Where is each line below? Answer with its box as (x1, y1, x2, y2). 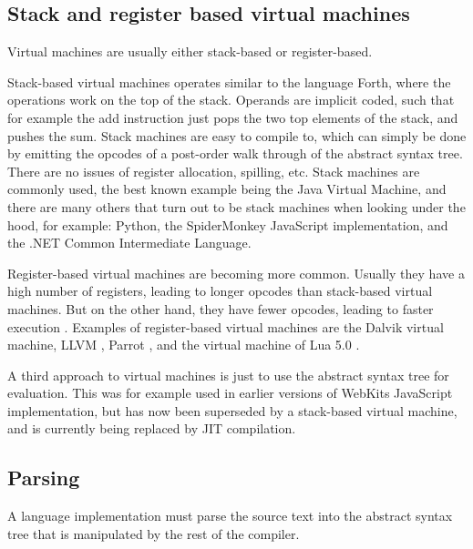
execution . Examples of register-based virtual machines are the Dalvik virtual (7, 317, 444, 336)
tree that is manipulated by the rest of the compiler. (7, 524, 300, 543)
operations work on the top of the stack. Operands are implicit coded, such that (7, 90, 455, 109)
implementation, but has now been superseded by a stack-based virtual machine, (7, 401, 458, 420)
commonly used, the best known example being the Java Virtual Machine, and (7, 179, 447, 198)
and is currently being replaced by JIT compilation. (7, 419, 296, 438)
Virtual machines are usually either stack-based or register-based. (7, 42, 373, 61)
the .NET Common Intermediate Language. (7, 233, 252, 252)
